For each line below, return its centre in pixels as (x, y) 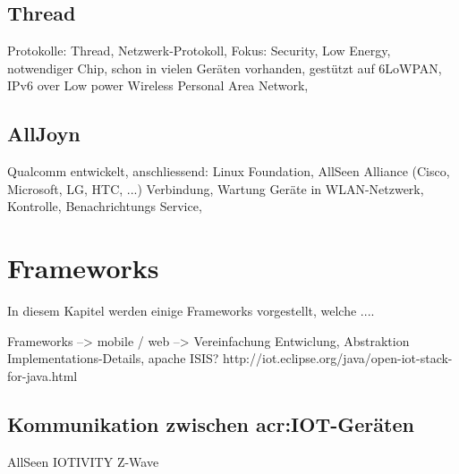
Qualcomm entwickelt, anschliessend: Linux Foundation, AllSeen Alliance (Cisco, (229, 171)
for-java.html (42, 375)
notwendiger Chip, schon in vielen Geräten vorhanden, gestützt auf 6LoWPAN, (225, 68)
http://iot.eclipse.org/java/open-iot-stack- (338, 358)
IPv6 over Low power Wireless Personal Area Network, (158, 85)
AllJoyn (44, 134)
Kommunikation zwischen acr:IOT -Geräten (211, 423)
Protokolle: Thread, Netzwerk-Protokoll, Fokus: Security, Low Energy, (199, 51)
